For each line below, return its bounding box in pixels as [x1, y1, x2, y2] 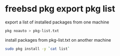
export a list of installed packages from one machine [5, 19, 109, 25]
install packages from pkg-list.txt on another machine [5, 37, 111, 43]
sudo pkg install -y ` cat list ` [5, 46, 70, 51]
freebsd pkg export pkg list [5, 3, 116, 14]
